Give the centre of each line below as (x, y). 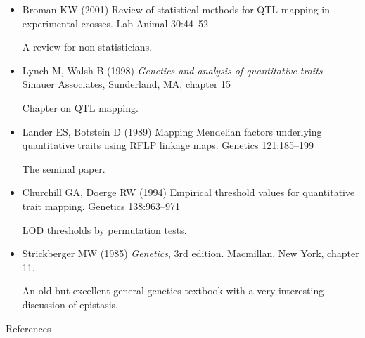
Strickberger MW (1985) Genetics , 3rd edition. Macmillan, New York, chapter (191, 253)
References (28, 328)
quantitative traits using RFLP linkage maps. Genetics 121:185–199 (168, 145)
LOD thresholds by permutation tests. (104, 229)
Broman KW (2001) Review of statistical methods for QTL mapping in (176, 9)
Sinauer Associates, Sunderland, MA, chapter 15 (127, 84)
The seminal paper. (64, 168)
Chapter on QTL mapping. (80, 107)
